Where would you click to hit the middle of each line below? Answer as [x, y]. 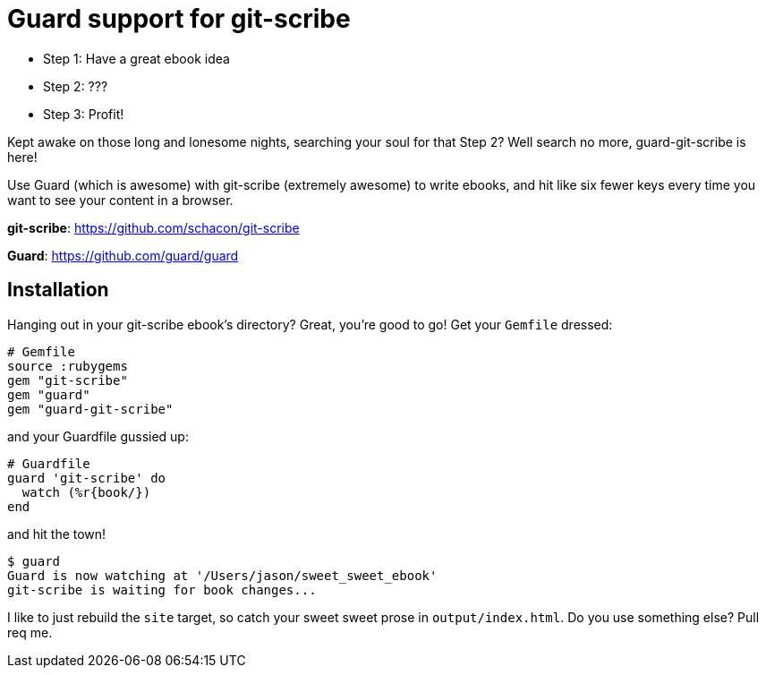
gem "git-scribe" [68, 380]
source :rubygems [68, 366]
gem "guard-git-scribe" [90, 409]
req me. [30, 632]
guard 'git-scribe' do [87, 478]
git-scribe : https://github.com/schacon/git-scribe [153, 227]
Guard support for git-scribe [179, 19]
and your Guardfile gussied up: [98, 436]
